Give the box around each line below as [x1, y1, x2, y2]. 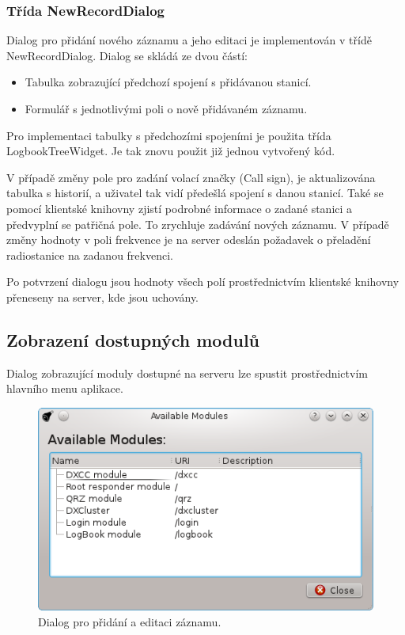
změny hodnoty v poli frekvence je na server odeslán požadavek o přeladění [6, 231, 371, 248]
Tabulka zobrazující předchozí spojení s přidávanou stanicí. [25, 74, 312, 90]
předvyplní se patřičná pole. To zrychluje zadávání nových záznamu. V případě [6, 215, 389, 232]
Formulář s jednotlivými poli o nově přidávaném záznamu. [25, 101, 308, 116]
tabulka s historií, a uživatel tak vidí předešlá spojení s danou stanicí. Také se [6, 184, 384, 201]
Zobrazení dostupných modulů [6, 327, 259, 352]
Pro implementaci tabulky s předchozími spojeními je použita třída [6, 127, 331, 143]
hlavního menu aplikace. [6, 380, 123, 397]
